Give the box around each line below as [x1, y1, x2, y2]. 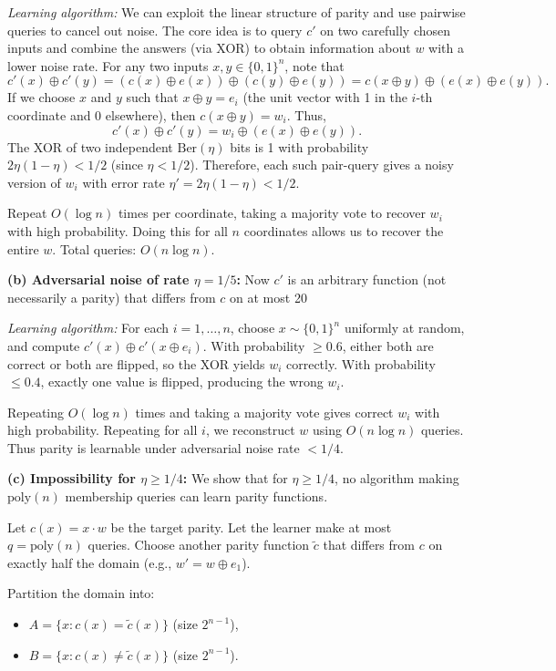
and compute [7, 335, 80, 355]
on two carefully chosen [320, 20, 451, 39]
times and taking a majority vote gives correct [135, 402, 394, 421]
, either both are [342, 335, 434, 355]
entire [7, 239, 39, 258]
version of [7, 172, 61, 191]
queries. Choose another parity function [88, 535, 310, 554]
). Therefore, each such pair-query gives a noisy [190, 155, 454, 174]
